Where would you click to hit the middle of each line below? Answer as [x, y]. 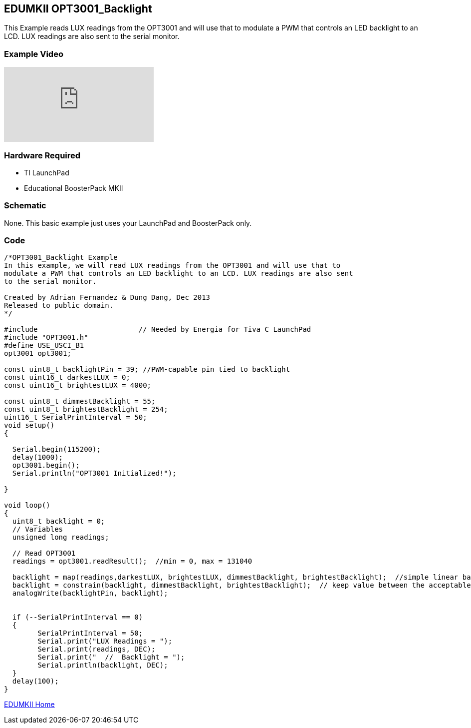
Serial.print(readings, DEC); [97, 649]
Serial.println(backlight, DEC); [103, 665]
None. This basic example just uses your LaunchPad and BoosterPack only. [128, 223]
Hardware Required [42, 155]
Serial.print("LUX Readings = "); [105, 641]
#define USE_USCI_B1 [44, 346]
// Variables [38, 529]
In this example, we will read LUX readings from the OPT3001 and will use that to [172, 266]
